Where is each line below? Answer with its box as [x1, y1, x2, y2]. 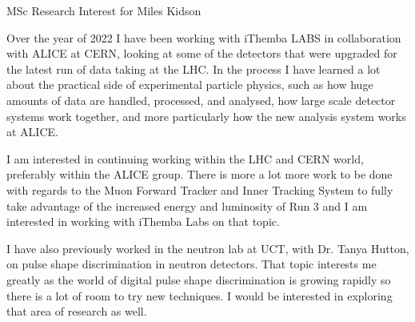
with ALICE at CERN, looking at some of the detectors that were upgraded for [6, 45, 397, 62]
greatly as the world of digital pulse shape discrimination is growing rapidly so [6, 271, 391, 288]
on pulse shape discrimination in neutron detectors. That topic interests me [6, 256, 377, 272]
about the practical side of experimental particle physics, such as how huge [6, 76, 373, 93]
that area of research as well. [6, 303, 147, 320]
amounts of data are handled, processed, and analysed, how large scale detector [6, 91, 396, 108]
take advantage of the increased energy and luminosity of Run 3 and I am [6, 197, 368, 214]
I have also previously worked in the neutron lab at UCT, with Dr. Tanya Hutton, [6, 239, 409, 256]
